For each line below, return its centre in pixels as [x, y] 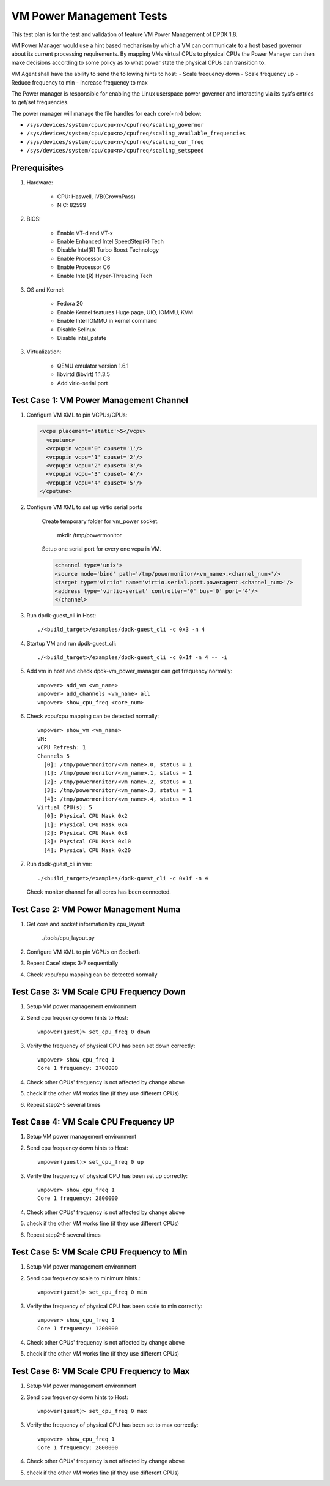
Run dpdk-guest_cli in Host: [61, 615]
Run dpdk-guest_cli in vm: [59, 864]
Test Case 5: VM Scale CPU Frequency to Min [99, 1252]
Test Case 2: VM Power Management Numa [96, 909]
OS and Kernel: [46, 290]
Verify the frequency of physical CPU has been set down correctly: [111, 1046]
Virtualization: [44, 352]
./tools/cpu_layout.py [68, 938]
